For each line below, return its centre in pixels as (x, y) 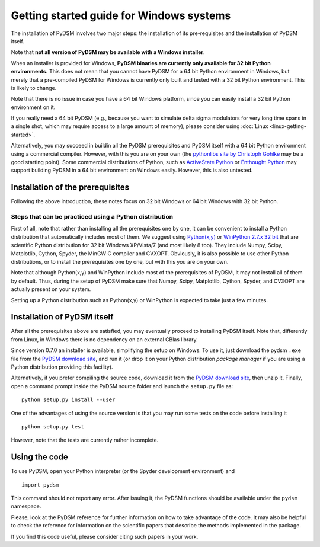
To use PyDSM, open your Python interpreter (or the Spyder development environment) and (123, 471)
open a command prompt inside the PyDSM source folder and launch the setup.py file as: (122, 386)
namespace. (26, 506)
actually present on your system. (51, 289)
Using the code (39, 457)
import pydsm (40, 485)
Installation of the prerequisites (70, 188)
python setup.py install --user (68, 400)
